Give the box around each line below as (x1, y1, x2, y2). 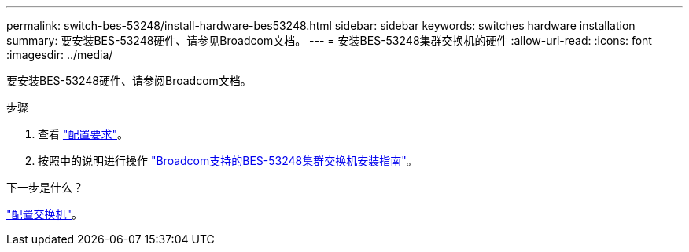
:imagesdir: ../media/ (6, 48, 113, 61)
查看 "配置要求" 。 (38, 127, 128, 141)
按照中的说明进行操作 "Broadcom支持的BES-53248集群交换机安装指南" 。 (38, 154, 418, 167)
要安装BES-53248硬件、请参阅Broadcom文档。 (6, 74, 252, 87)
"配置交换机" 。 (6, 207, 83, 221)
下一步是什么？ (6, 181, 83, 194)
